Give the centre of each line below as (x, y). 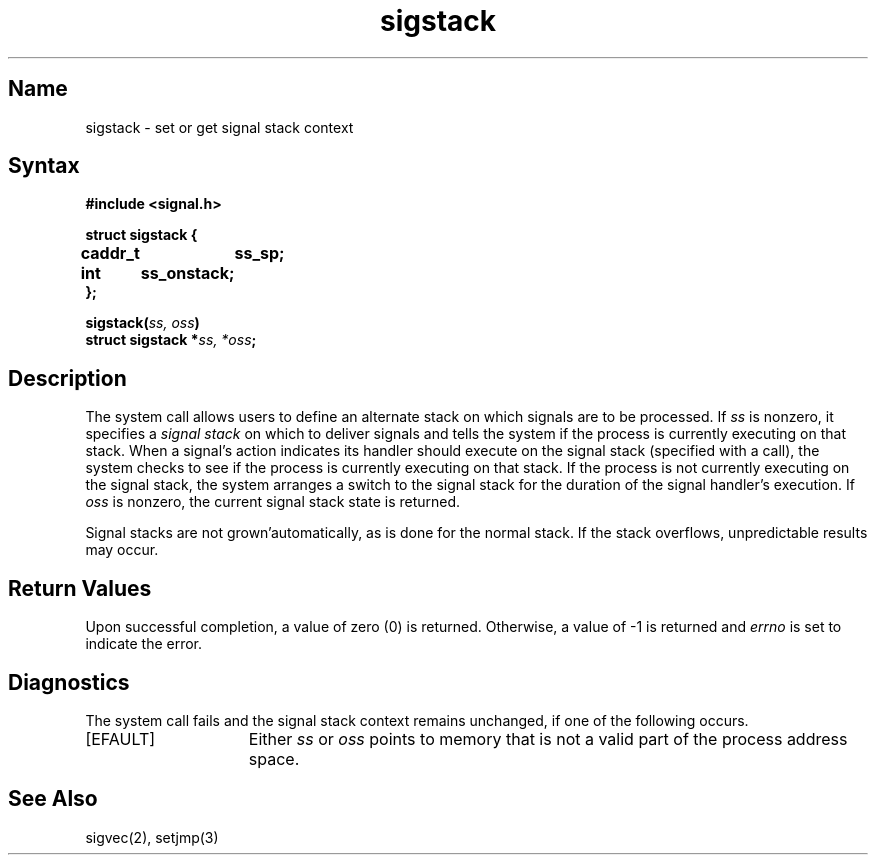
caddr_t (110, 253)
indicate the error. (144, 644)
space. (274, 758)
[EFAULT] (120, 738)
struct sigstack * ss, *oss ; (171, 340)
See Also (53, 799)
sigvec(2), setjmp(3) (152, 837)
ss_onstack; (187, 273)
